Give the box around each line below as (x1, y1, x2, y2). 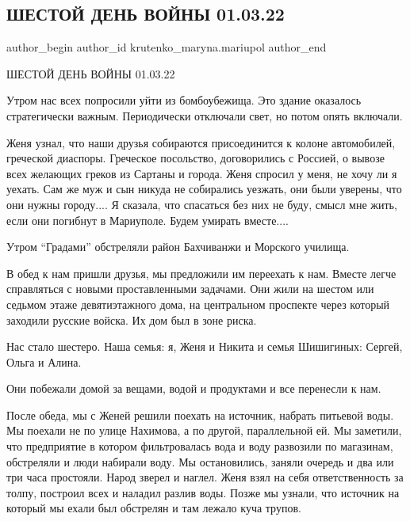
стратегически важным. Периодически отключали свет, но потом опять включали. (6, 107, 403, 124)
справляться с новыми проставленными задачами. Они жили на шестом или (6, 280, 374, 297)
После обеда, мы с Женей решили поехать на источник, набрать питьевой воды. (6, 406, 394, 423)
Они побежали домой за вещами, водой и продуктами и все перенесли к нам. (6, 380, 381, 397)
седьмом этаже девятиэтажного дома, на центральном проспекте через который (6, 295, 390, 312)
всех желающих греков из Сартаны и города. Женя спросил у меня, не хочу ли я (6, 165, 397, 181)
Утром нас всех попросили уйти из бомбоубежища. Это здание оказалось (6, 92, 362, 108)
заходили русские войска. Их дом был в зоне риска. (6, 311, 257, 328)
